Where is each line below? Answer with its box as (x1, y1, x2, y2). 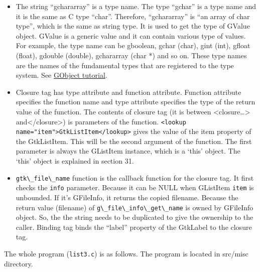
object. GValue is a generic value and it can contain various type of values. (16, 30, 246, 41)
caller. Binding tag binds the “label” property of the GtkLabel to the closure (16, 221, 252, 232)
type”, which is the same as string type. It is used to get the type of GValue (16, 21, 250, 31)
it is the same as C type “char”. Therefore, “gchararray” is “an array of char (16, 11, 250, 21)
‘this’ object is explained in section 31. (16, 156, 134, 166)
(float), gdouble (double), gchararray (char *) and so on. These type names (16, 50, 247, 60)
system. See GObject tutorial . (16, 70, 107, 80)
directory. (4, 258, 33, 268)
